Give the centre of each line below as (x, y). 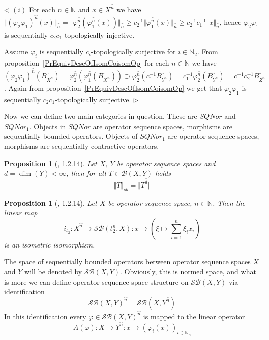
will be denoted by (53, 271)
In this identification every (45, 316)
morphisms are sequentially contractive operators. (82, 146)
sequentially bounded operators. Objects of (71, 136)
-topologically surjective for (133, 52)
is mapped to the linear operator (194, 316)
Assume (16, 52)
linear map (21, 213)
